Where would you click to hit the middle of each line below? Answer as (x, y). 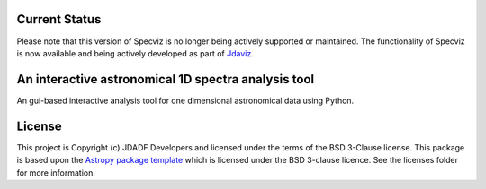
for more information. (56, 172)
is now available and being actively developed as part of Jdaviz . (135, 53)
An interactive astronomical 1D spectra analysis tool (166, 79)
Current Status (59, 19)
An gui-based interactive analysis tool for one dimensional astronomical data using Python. (185, 100)
